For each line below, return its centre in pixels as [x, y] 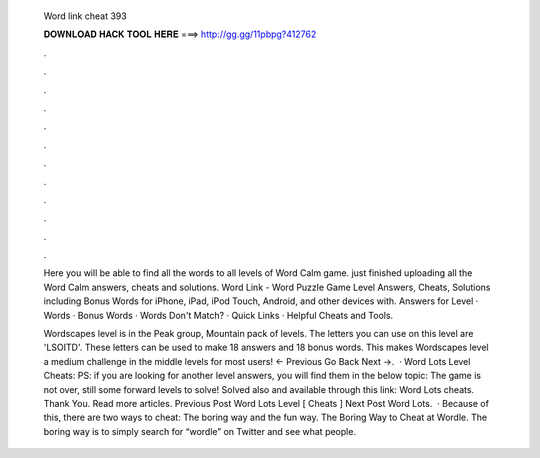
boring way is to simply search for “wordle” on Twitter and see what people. [200, 431]
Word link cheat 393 [85, 16]
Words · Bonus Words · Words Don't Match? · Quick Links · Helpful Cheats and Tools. [218, 315]
